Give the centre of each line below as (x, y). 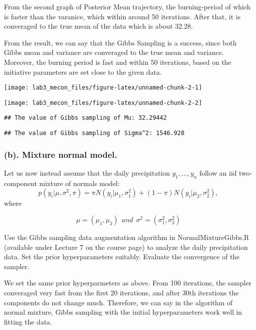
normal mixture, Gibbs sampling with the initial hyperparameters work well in (123, 312)
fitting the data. (28, 321)
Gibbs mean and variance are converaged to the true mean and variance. (114, 52)
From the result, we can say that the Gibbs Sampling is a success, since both (120, 42)
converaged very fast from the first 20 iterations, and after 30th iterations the (121, 292)
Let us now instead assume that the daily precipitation (87, 173)
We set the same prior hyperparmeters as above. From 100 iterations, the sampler (128, 283)
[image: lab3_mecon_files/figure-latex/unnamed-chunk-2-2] (103, 103)
